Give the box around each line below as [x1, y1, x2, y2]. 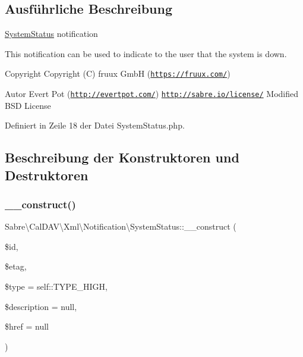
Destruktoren [5, 165, 89, 184]
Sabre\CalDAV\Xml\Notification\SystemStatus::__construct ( [5, 220, 236, 233]
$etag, [5, 260, 27, 273]
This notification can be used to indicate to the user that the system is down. [5, 47, 287, 59]
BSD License [5, 99, 51, 111]
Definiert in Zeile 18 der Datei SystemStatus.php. [5, 119, 185, 131]
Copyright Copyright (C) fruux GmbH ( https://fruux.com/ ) [5, 67, 231, 80]
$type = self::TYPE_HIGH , [5, 280, 108, 293]
